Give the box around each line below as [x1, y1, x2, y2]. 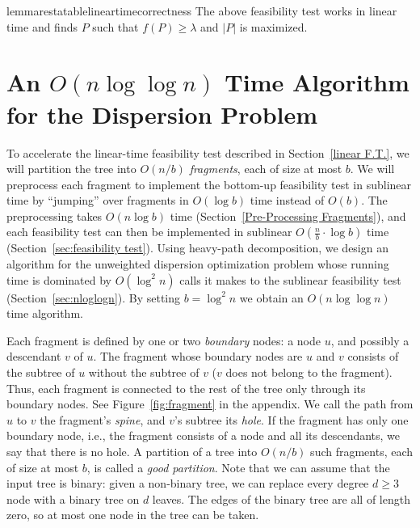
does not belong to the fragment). [225, 364, 393, 381]
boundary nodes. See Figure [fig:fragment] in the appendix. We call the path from [6, 395, 414, 412]
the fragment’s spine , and [40, 411, 166, 428]
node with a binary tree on [6, 490, 140, 507]
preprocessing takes [6, 207, 103, 224]
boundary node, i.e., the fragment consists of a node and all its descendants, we [6, 427, 401, 444]
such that [92, 18, 139, 35]
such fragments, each [310, 443, 414, 459]
